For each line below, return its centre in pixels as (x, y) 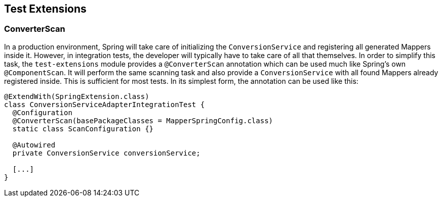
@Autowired (34, 145)
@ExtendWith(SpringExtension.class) (77, 96)
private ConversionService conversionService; (106, 153)
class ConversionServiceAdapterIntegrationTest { (105, 104)
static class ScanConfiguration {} (83, 129)
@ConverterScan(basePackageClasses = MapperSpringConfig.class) (143, 120)
